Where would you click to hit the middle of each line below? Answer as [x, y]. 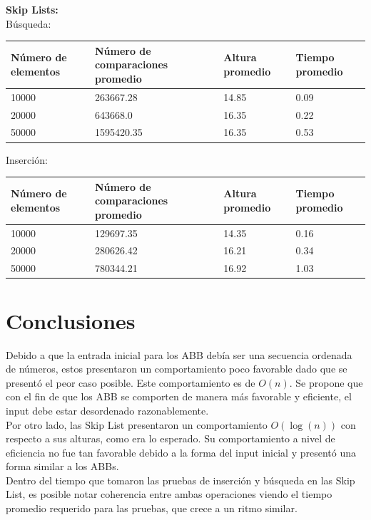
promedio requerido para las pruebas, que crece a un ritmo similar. [152, 508]
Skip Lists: [32, 9]
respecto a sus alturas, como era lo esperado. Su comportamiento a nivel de [171, 438]
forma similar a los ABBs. [62, 466]
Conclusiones [71, 320]
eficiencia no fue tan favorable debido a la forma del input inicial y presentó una [181, 452]
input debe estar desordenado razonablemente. [107, 410]
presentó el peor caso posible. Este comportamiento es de [131, 382]
